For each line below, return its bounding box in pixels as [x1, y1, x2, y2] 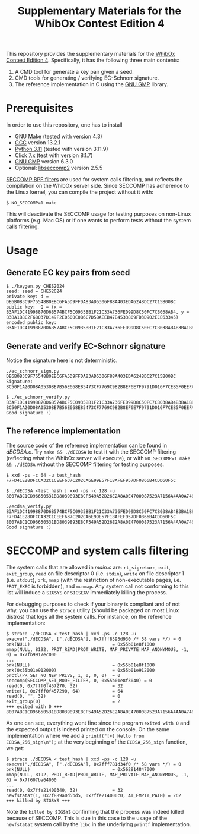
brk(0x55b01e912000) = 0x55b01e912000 [6, 667, 155, 673]
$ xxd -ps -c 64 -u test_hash [6, 472, 81, 478]
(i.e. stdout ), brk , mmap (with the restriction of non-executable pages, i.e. [6, 576, 182, 583]
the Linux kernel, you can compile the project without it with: [6, 188, 154, 196]
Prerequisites [6, 102, 74, 115]
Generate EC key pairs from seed [6, 267, 130, 278]
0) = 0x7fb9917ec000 [6, 652, 57, 657]
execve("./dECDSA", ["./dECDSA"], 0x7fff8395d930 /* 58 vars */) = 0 [6, 636, 182, 642]
